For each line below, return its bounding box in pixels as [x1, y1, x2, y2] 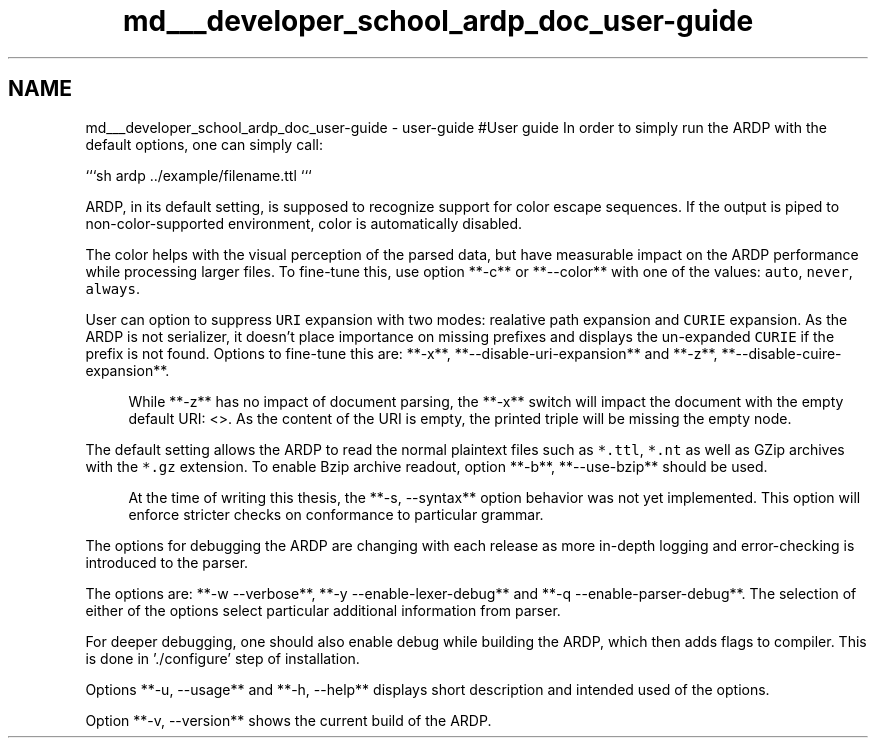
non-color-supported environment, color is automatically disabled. [85, 214, 523, 232]
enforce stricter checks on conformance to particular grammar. [128, 505, 544, 523]
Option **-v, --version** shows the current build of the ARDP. [85, 711, 492, 729]
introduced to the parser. [85, 553, 249, 571]
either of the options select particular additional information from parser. [85, 601, 561, 619]
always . [85, 279, 141, 297]
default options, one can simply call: [85, 135, 323, 153]
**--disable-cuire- [721, 344, 842, 362]
